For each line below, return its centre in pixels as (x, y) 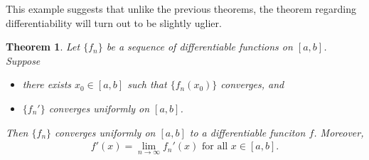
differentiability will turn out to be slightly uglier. (114, 22)
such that (147, 84)
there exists (47, 84)
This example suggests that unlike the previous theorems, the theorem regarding (181, 9)
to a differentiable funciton (247, 132)
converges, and (252, 84)
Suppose (23, 60)
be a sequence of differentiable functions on (199, 47)
